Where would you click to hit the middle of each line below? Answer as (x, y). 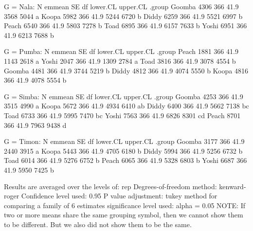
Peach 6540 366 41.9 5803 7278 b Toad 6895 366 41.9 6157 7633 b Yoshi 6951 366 (126, 26)
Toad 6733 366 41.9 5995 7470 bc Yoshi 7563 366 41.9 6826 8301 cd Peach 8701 (122, 115)
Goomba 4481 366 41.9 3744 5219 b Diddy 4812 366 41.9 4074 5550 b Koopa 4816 (126, 70)
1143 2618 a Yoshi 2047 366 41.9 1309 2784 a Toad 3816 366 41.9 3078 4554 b (120, 61)
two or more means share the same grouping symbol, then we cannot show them (124, 215)
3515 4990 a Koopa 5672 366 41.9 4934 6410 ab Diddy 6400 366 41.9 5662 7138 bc (126, 106)
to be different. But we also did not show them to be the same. (98, 224)
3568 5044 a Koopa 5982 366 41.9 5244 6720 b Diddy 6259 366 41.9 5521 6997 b (123, 16)
